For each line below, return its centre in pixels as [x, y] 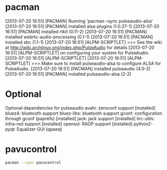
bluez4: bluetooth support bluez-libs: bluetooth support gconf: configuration [84, 113]
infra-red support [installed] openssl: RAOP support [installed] [69, 124]
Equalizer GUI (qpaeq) [39, 129]
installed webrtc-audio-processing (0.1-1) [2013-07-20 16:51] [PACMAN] [79, 37]
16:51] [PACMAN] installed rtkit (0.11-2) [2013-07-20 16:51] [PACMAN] [76, 31]
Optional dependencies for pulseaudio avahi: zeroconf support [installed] [80, 108]
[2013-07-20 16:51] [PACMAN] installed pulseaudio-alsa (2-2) [68, 74]
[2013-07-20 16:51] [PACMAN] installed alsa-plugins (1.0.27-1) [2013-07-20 [82, 26]
